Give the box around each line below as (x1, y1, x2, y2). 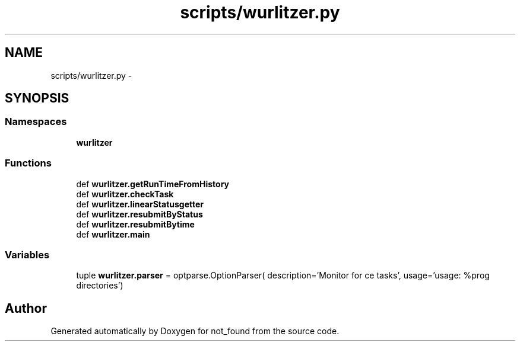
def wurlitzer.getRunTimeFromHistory (76, 178, 230, 189)
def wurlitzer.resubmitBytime (76, 219, 195, 229)
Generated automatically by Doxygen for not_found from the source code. (50, 326, 340, 337)
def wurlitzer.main (76, 229, 150, 239)
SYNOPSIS (5, 91, 69, 106)
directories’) (76, 280, 123, 291)
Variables (5, 248, 50, 261)
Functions (5, 157, 52, 169)
